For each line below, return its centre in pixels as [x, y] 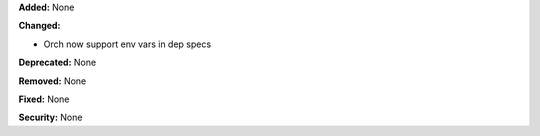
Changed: [39, 26]
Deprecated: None [57, 62]
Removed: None [52, 81]
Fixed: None [44, 99]
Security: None [50, 117]
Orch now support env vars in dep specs [127, 44]
